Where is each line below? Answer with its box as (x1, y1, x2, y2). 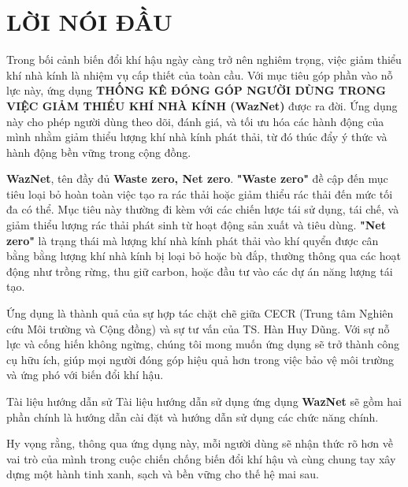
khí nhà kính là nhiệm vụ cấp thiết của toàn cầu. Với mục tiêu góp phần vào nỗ (6, 66, 393, 83)
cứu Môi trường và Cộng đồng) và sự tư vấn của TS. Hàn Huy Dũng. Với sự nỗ (6, 320, 390, 336)
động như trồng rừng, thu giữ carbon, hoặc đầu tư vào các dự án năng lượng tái (6, 262, 393, 279)
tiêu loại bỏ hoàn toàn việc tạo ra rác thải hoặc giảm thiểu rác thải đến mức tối (6, 185, 393, 202)
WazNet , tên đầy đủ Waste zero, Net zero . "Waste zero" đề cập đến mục (6, 170, 388, 187)
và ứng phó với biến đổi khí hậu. (6, 366, 164, 383)
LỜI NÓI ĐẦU (6, 6, 172, 38)
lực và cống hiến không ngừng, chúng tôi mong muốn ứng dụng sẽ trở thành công (6, 336, 400, 352)
